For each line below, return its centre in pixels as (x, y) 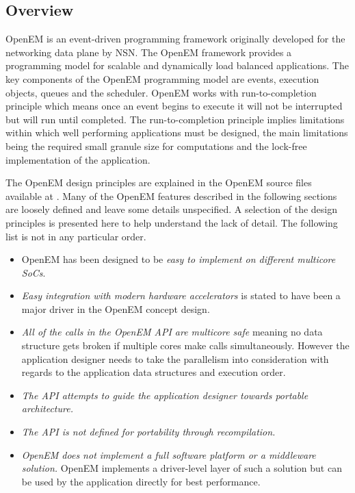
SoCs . (34, 272)
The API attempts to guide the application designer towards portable (165, 395)
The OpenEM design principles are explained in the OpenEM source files (159, 182)
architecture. (47, 408)
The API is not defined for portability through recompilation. (148, 432)
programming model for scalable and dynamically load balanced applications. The (177, 65)
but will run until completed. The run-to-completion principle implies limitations (175, 119)
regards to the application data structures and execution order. (154, 372)
